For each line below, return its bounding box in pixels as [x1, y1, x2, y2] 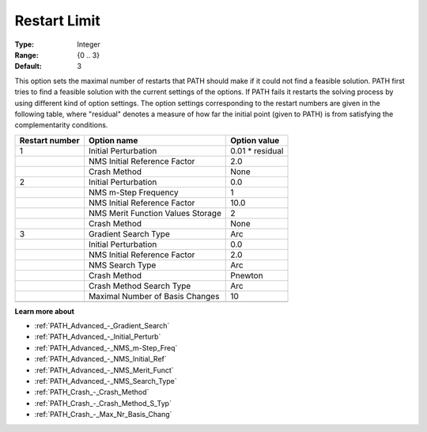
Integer [77, 40, 100, 49]
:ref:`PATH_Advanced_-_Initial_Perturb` [34, 332, 161, 342]
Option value [230, 135, 280, 146]
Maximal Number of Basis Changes [88, 290, 220, 301]
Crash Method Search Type [88, 280, 191, 291]
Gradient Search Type [88, 228, 170, 239]
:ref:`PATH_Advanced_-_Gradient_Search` [34, 321, 170, 331]
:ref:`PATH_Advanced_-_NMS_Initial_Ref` [34, 354, 168, 364]
